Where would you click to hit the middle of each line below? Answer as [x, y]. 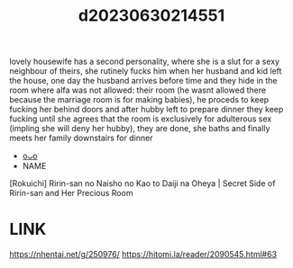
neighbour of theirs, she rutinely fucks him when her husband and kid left [146, 71]
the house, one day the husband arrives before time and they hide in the [143, 81]
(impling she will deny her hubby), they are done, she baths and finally [140, 129]
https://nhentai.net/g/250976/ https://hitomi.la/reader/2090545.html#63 [143, 255]
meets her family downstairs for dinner [81, 138]
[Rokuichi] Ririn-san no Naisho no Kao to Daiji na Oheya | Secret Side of [142, 183]
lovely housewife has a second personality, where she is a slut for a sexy [145, 62]
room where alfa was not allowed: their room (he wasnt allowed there [138, 90]
